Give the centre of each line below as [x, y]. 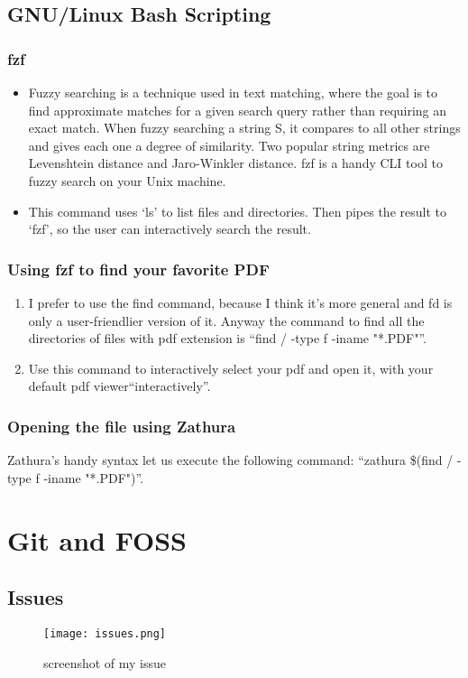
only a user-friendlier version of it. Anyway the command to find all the [226, 320]
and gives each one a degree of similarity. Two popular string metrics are [229, 145]
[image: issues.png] [105, 633]
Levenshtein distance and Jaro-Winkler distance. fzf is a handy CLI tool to [235, 163]
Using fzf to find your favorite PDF [138, 269]
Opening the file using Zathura [122, 426]
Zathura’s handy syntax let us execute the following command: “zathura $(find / [230, 460]
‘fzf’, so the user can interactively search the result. [170, 229]
